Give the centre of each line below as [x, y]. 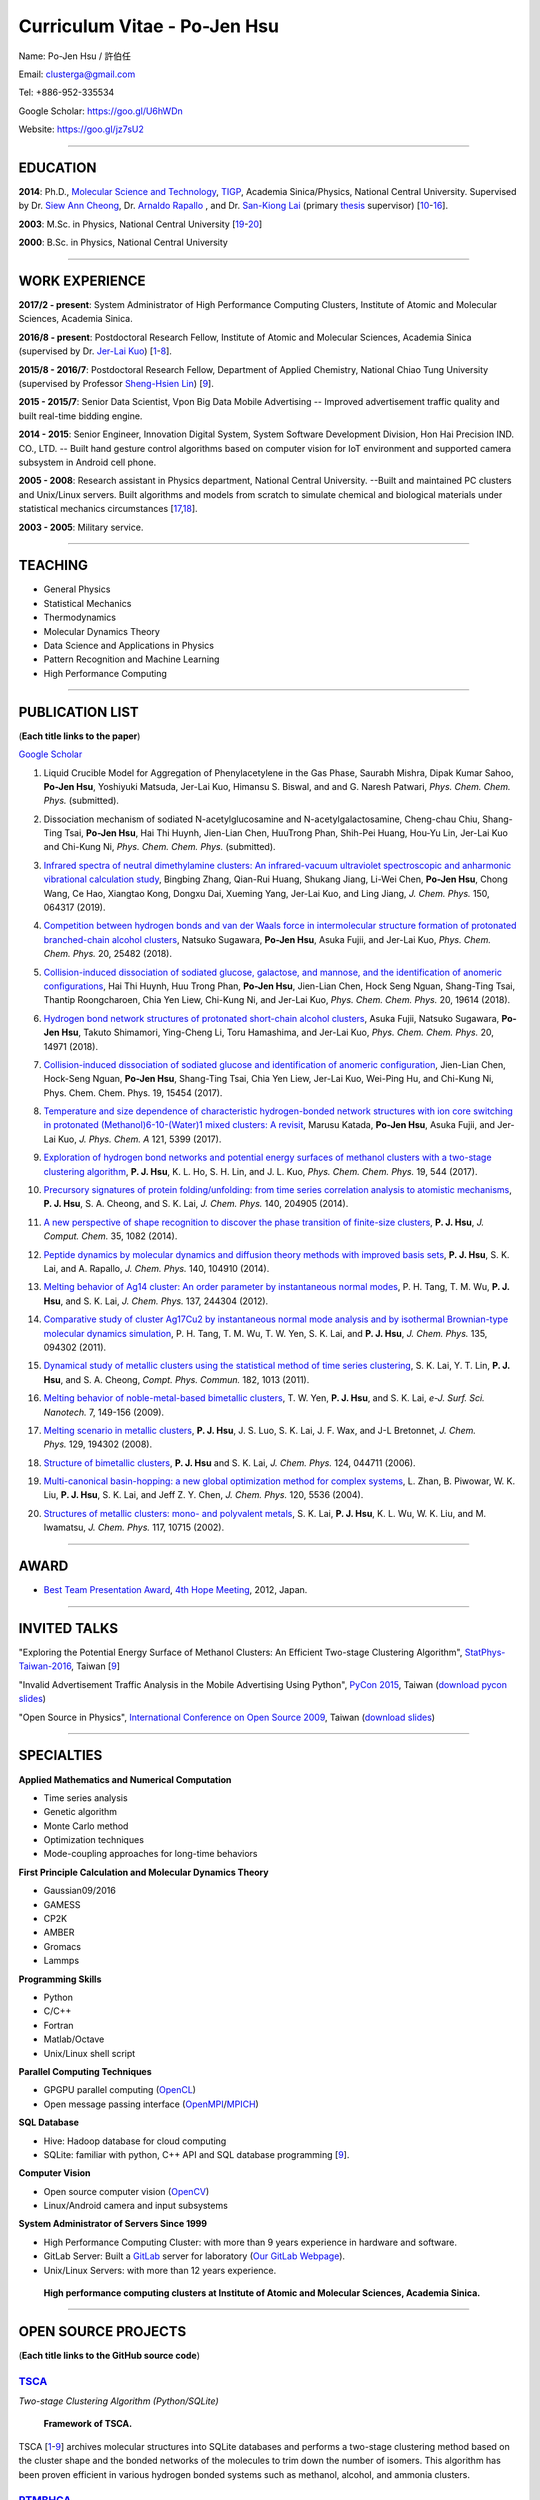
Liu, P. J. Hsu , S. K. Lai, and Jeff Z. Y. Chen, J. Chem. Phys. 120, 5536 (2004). [203, 1495]
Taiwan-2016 [45, 1666]
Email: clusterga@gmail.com [77, 74]
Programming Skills [60, 1979]
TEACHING [53, 565]
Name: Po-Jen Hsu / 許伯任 [75, 56]
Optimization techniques [94, 1840]
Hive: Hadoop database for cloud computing [135, 2141]
